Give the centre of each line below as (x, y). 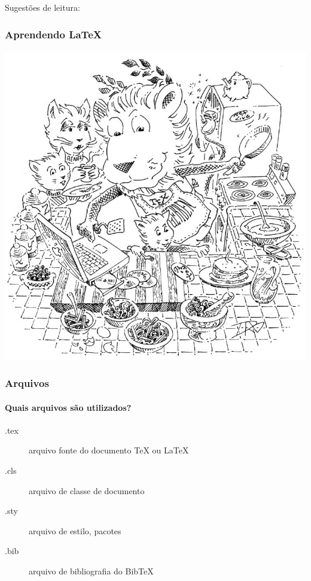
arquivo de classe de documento (87, 490)
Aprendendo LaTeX (53, 34)
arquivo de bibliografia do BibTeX (91, 571)
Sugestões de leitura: (42, 7)
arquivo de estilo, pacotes (75, 530)
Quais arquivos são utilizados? (68, 407)
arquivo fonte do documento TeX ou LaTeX (109, 450)
